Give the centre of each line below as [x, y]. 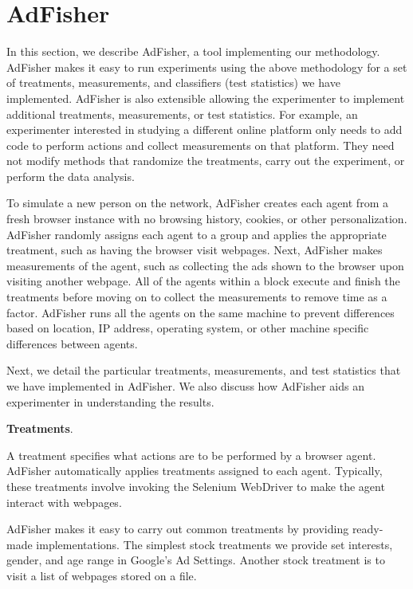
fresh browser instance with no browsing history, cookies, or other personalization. [207, 219]
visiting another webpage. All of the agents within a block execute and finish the [203, 281]
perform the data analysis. [71, 176]
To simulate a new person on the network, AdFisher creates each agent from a [197, 203]
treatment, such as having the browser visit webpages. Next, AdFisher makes [195, 250]
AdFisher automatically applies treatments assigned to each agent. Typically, [195, 471]
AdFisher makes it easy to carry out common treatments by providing [178, 529]
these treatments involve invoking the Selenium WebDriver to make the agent [196, 486]
